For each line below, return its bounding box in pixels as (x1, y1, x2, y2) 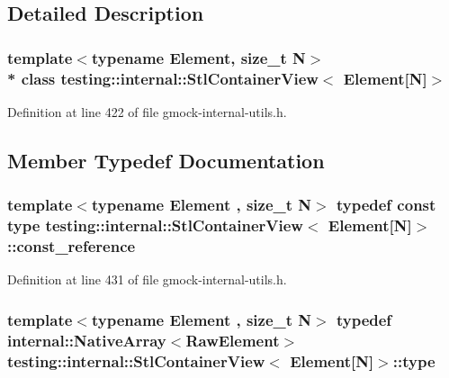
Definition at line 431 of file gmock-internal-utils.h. (7, 270, 287, 289)
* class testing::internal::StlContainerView (7, 67, 319, 89)
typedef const (336, 193, 436, 216)
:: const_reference (7, 235, 136, 257)
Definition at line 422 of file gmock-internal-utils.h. (7, 102, 287, 121)
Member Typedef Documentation (7, 146, 325, 174)
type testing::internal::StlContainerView (7, 214, 303, 237)
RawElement (185, 328, 280, 351)
